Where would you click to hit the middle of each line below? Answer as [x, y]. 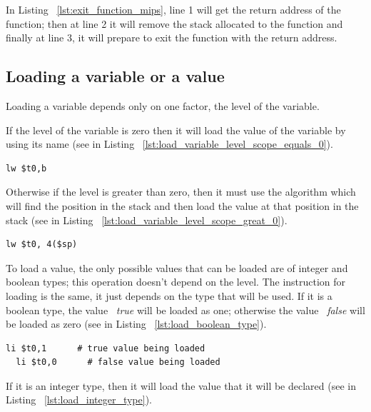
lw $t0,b [26, 168]
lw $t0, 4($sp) [42, 245]
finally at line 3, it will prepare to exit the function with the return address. [172, 37]
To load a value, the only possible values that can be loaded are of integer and [177, 267]
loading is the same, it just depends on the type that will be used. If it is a [169, 295]
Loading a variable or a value [115, 76]
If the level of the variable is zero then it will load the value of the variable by [176, 130]
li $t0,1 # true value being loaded [106, 348]
